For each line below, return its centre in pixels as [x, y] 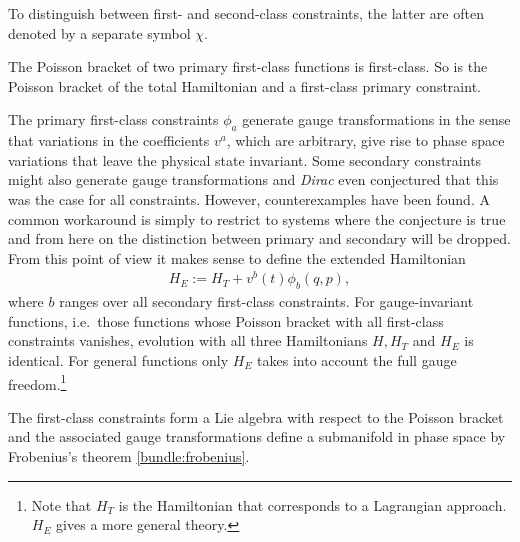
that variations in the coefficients [109, 140]
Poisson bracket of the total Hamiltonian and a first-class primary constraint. [244, 85]
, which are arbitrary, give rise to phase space [365, 140]
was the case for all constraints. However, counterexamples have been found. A [249, 198]
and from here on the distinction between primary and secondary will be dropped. [259, 238]
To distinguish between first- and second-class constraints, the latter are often [246, 13]
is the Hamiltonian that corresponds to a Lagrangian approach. [312, 504]
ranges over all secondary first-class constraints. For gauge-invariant [266, 301]
